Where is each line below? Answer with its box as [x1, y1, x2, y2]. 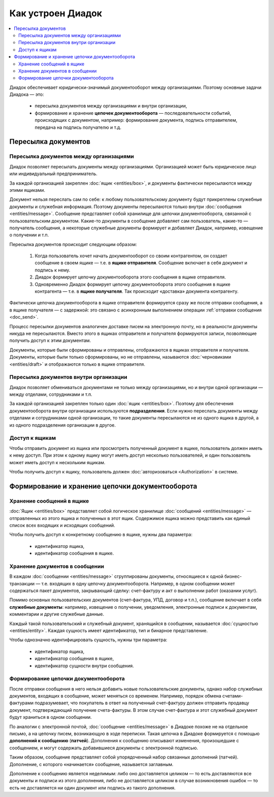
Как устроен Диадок [9, 8, 102, 19]
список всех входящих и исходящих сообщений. [9, 522, 115, 528]
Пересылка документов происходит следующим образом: [9, 241, 137, 247]
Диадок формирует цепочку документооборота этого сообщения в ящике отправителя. [35, 274, 226, 280]
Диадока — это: [9, 91, 44, 97]
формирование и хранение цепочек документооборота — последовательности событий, [35, 110, 231, 116]
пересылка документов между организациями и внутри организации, [35, 103, 187, 109]
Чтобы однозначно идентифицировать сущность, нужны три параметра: [9, 637, 167, 643]
